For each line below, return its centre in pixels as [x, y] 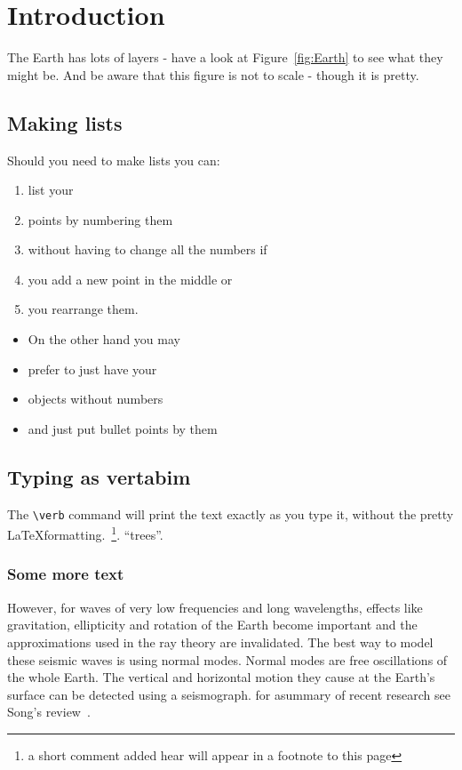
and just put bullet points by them [123, 428]
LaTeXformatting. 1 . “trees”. [85, 533]
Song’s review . [49, 712]
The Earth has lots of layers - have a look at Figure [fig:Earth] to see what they [225, 57]
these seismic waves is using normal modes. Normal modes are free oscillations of [227, 659]
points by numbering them [100, 219]
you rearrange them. [83, 309]
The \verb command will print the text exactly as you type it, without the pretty [231, 513]
